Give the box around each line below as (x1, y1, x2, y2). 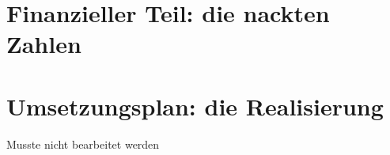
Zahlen (6, 28, 81, 60)
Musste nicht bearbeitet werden (6, 135, 160, 152)
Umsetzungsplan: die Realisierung (6, 89, 384, 122)
